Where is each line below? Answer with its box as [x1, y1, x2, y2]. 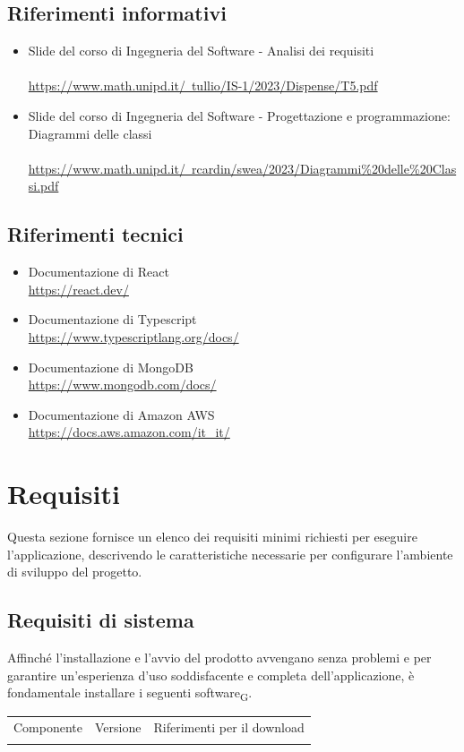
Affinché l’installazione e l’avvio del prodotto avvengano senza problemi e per [7, 648, 432, 667]
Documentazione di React [28, 262, 169, 281]
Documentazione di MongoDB [28, 357, 193, 376]
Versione [95, 718, 142, 737]
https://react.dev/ [28, 279, 129, 298]
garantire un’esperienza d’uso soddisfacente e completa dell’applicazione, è [7, 665, 415, 684]
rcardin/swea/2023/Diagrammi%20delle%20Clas [191, 158, 457, 177]
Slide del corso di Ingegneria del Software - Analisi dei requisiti [28, 41, 374, 60]
